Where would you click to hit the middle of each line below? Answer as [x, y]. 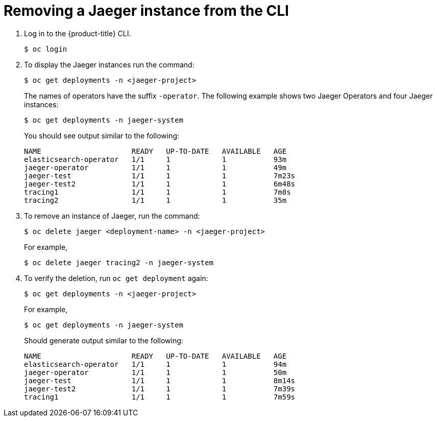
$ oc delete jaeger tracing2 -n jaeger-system [119, 262]
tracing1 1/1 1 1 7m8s [157, 192]
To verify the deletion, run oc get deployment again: [116, 278]
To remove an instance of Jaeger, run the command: [112, 216]
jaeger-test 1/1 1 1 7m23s [160, 176]
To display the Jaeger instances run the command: [109, 64]
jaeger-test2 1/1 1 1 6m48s [160, 184]
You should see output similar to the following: [102, 135]
